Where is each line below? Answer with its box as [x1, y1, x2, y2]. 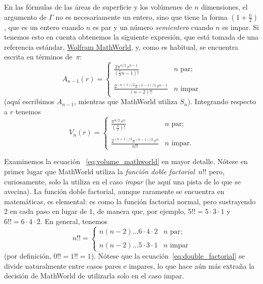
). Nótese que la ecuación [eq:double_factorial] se [91, 250, 245, 261]
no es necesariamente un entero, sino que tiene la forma [55, 11, 228, 22]
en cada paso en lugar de [10, 206, 87, 216]
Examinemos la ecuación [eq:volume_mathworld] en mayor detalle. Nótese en [4, 156, 248, 167]
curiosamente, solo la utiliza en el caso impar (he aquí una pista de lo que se [4, 176, 241, 186]
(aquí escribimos [4, 96, 55, 107]
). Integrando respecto [187, 96, 256, 107]
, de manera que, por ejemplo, [93, 206, 186, 216]
